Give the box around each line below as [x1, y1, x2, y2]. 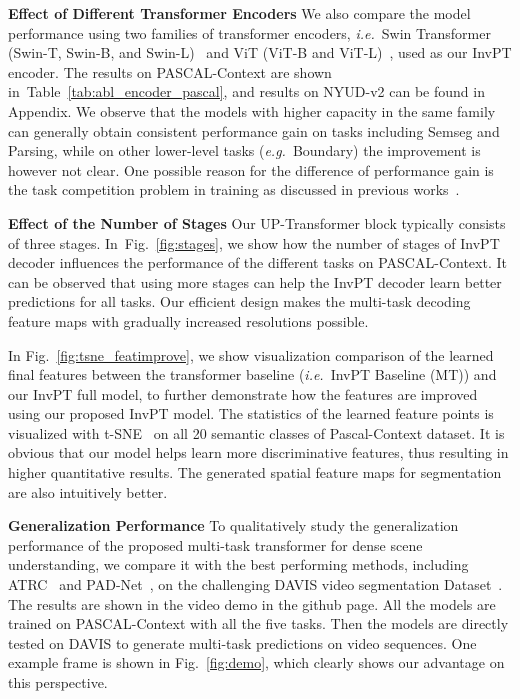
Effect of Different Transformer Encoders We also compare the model [8, 3, 471, 23]
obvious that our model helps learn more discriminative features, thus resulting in [8, 442, 509, 463]
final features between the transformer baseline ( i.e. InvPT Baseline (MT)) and [8, 364, 497, 385]
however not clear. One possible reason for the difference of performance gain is [8, 159, 494, 180]
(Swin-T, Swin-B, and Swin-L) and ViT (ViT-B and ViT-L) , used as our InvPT [8, 42, 512, 63]
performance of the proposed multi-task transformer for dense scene [8, 534, 423, 555]
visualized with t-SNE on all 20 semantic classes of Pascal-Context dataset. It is [8, 422, 505, 443]
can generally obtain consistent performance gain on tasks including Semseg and [8, 120, 500, 141]
